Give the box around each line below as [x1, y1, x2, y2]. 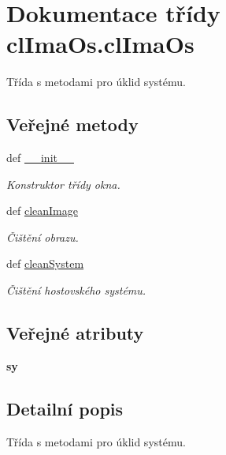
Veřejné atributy [6, 321, 144, 345]
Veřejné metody [6, 112, 139, 137]
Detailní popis [6, 396, 124, 420]
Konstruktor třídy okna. [6, 175, 120, 192]
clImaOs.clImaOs [6, 28, 195, 60]
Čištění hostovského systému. [6, 282, 146, 299]
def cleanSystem [6, 255, 84, 272]
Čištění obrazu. [6, 228, 79, 245]
